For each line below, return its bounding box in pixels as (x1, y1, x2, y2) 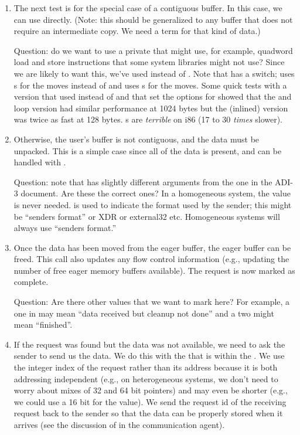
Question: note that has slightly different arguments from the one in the (13, 175, 272, 188)
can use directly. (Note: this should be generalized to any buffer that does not (13, 13, 293, 25)
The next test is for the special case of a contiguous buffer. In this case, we (13, 2, 282, 13)
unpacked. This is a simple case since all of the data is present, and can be (13, 144, 282, 157)
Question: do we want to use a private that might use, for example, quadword (13, 44, 293, 56)
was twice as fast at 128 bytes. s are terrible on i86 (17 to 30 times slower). (13, 113, 282, 125)
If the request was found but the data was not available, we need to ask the (13, 338, 285, 350)
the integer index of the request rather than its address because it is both (13, 361, 278, 373)
